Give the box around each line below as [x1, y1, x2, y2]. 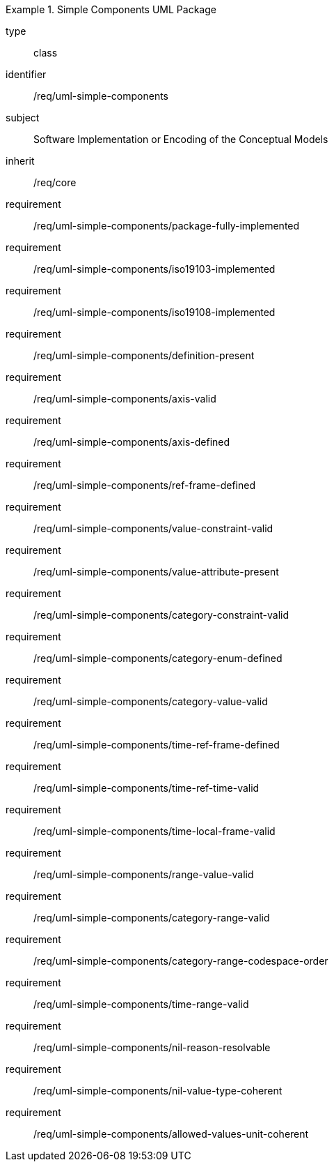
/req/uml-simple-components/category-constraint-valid [33, 609, 289, 621]
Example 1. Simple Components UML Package [6, 3, 216, 15]
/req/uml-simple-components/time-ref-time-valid [33, 782, 260, 794]
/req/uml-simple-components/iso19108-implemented [33, 306, 276, 318]
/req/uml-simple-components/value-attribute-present [33, 566, 279, 578]
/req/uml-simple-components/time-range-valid [33, 998, 249, 1010]
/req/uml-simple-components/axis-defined [33, 436, 230, 448]
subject [6, 112, 40, 123]
